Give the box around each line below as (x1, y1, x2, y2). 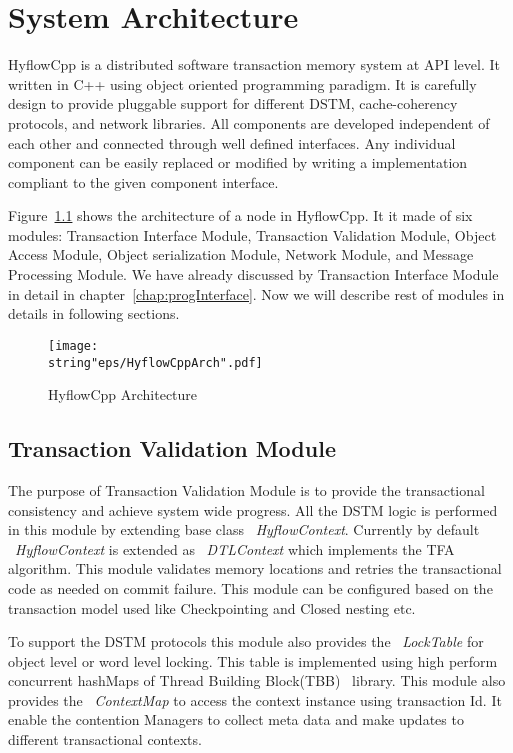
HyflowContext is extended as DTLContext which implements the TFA (15, 538, 455, 559)
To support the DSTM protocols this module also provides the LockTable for (8, 631, 484, 652)
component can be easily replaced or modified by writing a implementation (8, 152, 468, 173)
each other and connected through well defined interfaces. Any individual (8, 132, 456, 153)
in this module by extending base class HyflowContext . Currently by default (8, 519, 480, 540)
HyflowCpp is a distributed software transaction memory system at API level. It (8, 54, 500, 75)
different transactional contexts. (8, 729, 202, 750)
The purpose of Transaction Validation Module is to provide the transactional (8, 479, 485, 500)
